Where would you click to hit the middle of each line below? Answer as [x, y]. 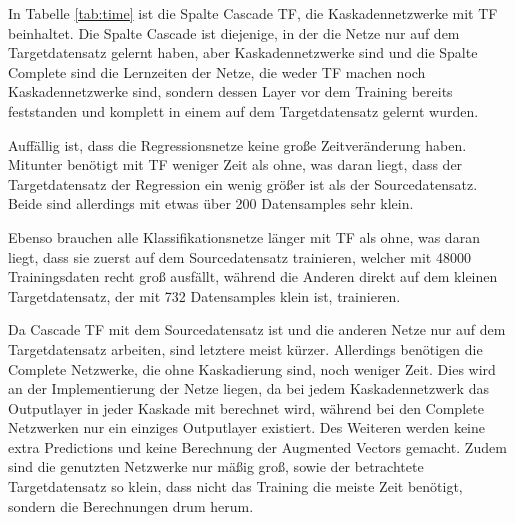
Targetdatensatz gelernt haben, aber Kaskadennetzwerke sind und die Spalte [243, 52]
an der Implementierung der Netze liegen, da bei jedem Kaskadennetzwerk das [248, 388]
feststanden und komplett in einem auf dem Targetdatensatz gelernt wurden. [243, 110]
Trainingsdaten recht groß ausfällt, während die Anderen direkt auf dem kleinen [253, 276]
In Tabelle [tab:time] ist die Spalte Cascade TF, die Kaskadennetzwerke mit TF [253, 13]
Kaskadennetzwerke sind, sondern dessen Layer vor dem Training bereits [230, 91]
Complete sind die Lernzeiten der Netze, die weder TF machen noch [217, 71]
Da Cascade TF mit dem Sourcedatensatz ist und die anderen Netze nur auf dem [257, 329]
